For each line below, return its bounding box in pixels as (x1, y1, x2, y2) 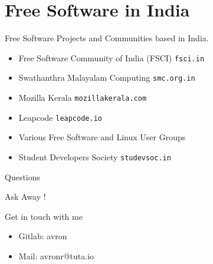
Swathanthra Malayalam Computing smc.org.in (18, 71, 195, 84)
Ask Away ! (5, 190, 46, 203)
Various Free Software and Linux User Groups (18, 131, 186, 143)
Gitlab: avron (18, 230, 67, 242)
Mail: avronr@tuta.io (18, 249, 94, 262)
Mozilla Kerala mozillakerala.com (18, 91, 147, 104)
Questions (5, 170, 41, 183)
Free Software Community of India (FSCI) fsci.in (18, 51, 205, 64)
